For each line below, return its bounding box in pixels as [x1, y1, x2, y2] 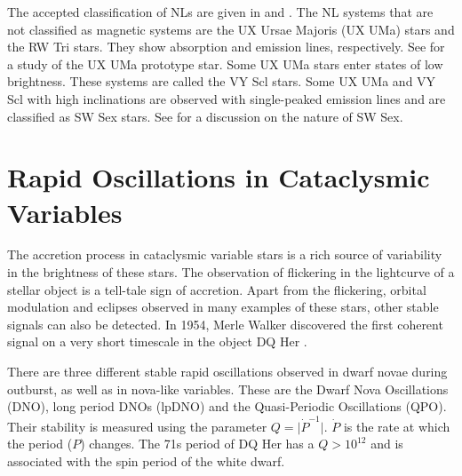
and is [370, 434, 403, 453]
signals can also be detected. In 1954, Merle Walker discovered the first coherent [7, 314, 443, 333]
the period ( [7, 434, 73, 453]
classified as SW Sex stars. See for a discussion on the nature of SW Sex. [7, 107, 403, 125]
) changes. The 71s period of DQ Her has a [80, 434, 315, 453]
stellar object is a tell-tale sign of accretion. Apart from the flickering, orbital [7, 280, 426, 298]
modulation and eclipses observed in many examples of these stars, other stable [7, 297, 439, 316]
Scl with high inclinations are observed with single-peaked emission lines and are [7, 89, 446, 107]
